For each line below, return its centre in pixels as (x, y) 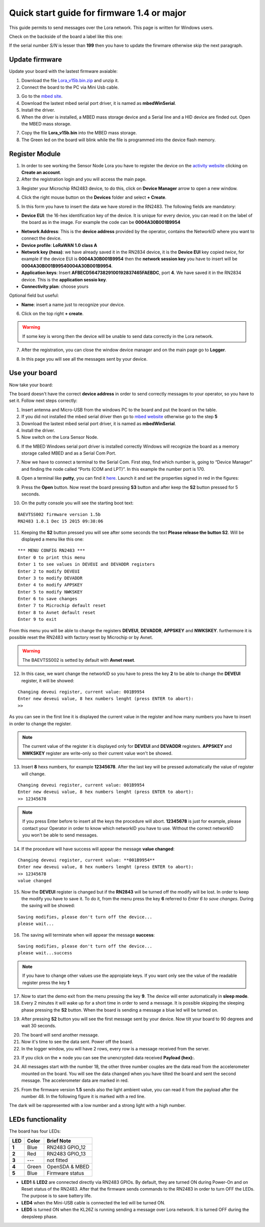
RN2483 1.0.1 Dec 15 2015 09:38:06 (61, 521)
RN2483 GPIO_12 (66, 1147)
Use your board (33, 373)
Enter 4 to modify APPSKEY (50, 585)
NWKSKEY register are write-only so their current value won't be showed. (97, 753)
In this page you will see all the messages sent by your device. (84, 359)
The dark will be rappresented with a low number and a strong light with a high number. (97, 1105)
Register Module (35, 154)
